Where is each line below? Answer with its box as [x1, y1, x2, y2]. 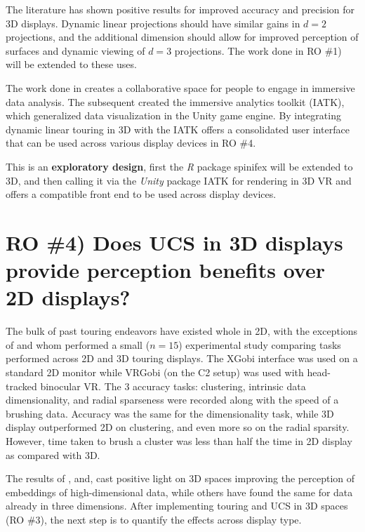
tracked [6, 378, 37, 393]
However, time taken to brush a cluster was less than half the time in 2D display [6, 433, 352, 448]
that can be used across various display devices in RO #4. [6, 135, 256, 150]
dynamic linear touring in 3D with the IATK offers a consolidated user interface [6, 121, 350, 136]
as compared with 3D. [6, 447, 100, 462]
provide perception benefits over [6, 255, 325, 284]
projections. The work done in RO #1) [174, 43, 342, 58]
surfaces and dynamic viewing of [6, 43, 145, 58]
